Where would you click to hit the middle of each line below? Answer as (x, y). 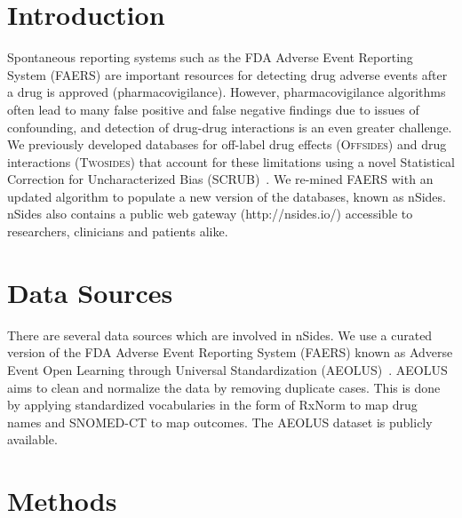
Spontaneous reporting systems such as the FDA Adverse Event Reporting (210, 57)
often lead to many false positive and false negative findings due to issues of (213, 109)
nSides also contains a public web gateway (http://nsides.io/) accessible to (210, 214)
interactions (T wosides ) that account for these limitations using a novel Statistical (231, 161)
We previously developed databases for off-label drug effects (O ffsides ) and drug (227, 144)
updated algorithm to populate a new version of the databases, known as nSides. (227, 196)
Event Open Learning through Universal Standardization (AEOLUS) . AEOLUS (227, 369)
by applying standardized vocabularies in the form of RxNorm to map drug (212, 405)
